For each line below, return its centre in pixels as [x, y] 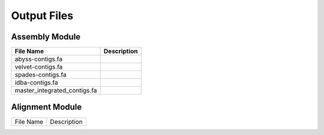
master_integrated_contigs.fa [56, 91]
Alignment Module [46, 107]
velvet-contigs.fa [39, 67]
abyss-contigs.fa [39, 59]
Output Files [42, 16]
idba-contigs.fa [36, 82]
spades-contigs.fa [40, 75]
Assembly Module [46, 37]
